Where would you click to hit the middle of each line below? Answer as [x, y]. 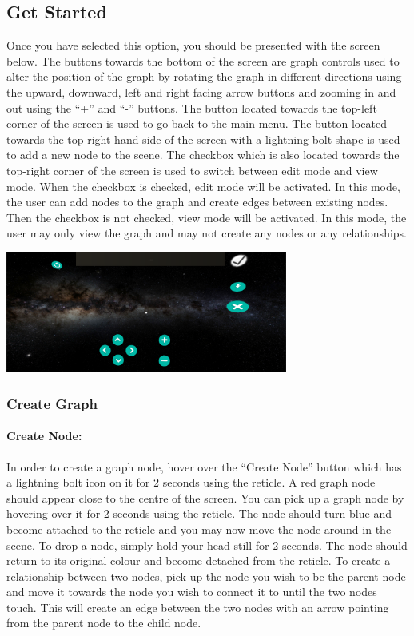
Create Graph [52, 403]
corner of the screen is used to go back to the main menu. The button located [197, 123]
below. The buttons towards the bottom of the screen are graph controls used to [203, 60]
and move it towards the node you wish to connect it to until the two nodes [192, 592]
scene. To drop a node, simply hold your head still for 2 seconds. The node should [207, 545]
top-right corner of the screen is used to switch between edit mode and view [192, 170]
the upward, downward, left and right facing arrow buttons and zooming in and [201, 91]
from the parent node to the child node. [104, 623]
